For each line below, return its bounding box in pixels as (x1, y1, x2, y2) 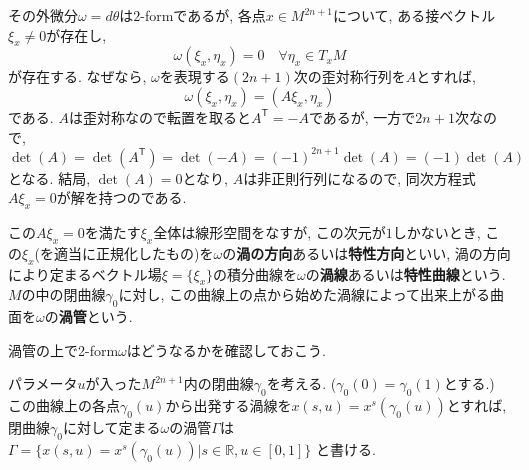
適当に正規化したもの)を (53, 242, 214, 263)
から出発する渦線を (165, 395, 292, 416)
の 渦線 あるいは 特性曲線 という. (305, 263, 506, 284)
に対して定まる (62, 417, 161, 438)
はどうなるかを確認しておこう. (126, 339, 326, 360)
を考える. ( (266, 373, 337, 394)
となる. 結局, (8, 167, 91, 188)
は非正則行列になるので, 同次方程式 (243, 167, 476, 188)
